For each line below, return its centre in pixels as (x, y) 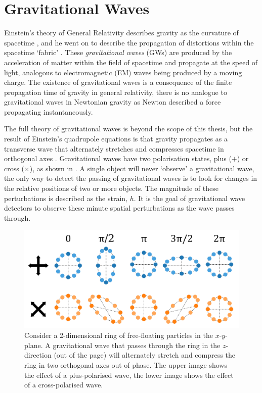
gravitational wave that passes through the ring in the (137, 345)
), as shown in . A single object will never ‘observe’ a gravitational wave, (142, 168)
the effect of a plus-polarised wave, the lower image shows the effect (129, 375)
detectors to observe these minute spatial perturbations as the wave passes (119, 208)
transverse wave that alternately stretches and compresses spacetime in (114, 148)
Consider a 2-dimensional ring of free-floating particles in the (119, 335)
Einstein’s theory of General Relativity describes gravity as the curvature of (121, 33)
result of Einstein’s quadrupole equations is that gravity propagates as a (116, 139)
